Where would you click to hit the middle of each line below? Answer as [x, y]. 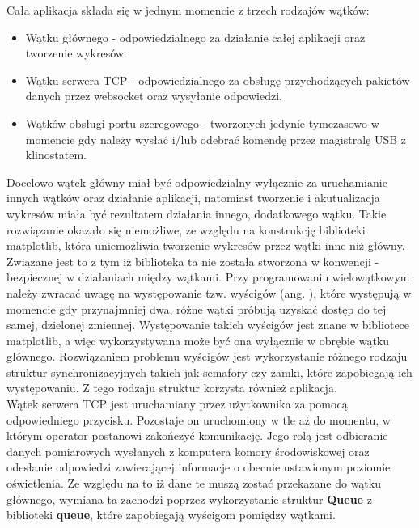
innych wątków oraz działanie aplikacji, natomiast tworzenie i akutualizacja [193, 198]
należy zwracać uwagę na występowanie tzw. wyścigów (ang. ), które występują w [209, 292]
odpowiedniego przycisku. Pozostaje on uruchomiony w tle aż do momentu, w [199, 419]
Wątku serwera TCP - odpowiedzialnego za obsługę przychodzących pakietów [218, 80]
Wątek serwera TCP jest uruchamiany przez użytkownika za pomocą [177, 404]
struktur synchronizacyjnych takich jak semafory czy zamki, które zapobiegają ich [209, 372]
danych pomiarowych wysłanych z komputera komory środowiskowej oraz [188, 451]
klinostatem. [56, 155]
